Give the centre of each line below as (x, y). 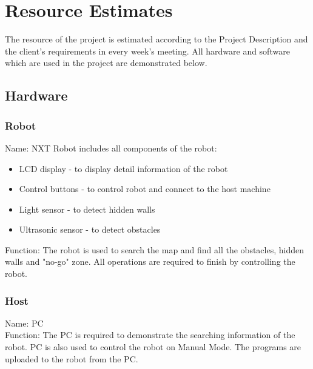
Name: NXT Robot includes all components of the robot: (111, 148)
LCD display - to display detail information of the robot (123, 168)
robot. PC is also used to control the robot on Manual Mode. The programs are (153, 347)
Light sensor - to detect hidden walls (87, 209)
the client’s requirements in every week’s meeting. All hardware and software (147, 51)
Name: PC (24, 323)
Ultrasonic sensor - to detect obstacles (90, 229)
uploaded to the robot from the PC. (72, 358)
